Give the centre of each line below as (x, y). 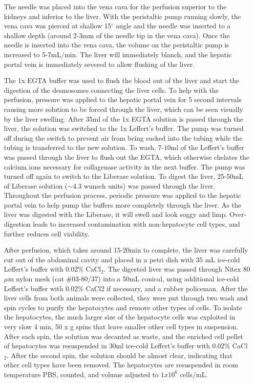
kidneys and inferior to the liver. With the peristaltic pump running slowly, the (123, 16)
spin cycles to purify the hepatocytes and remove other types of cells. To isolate (123, 307)
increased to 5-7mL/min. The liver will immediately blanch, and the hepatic (118, 54)
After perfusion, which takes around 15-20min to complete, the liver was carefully (126, 250)
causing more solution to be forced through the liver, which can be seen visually (124, 109)
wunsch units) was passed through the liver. (149, 185)
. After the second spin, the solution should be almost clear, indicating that (119, 355)
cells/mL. (194, 374)
